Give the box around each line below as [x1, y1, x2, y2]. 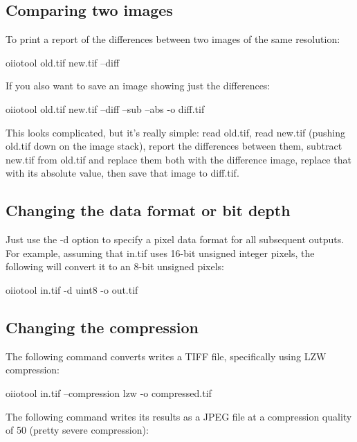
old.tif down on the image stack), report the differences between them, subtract [6, 139, 342, 153]
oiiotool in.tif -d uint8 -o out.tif [6, 282, 138, 297]
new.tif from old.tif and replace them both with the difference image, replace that [6, 152, 351, 166]
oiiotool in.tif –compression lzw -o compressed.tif [6, 385, 212, 400]
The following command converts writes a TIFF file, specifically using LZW [6, 348, 327, 363]
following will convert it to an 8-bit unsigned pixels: [6, 259, 224, 274]
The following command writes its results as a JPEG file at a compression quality [6, 409, 352, 423]
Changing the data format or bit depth [6, 200, 291, 221]
